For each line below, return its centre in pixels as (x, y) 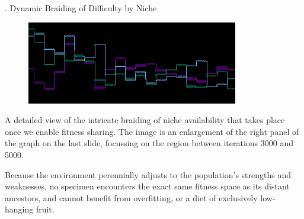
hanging (19, 209)
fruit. (45, 209)
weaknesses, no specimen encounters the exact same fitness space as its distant (147, 186)
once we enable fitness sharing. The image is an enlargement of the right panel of (152, 131)
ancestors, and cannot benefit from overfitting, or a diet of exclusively (131, 197)
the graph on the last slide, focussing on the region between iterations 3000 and (149, 143)
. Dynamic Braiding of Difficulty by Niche (81, 8)
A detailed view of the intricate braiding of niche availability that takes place (145, 120)
